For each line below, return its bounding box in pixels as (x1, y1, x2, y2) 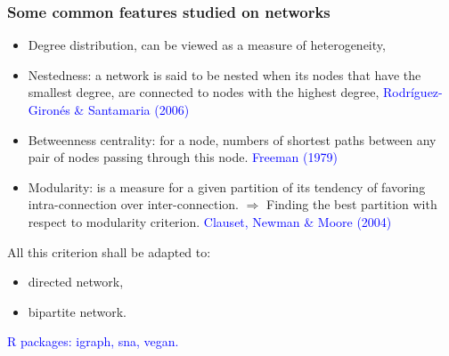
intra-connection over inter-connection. (28, 195, 239, 214)
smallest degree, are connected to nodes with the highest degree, (28, 83, 380, 101)
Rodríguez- (383, 83, 443, 101)
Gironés (28, 101, 70, 118)
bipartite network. (28, 302, 127, 320)
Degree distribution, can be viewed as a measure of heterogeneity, (28, 36, 386, 54)
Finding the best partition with (266, 195, 437, 214)
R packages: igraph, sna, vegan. (7, 332, 179, 351)
